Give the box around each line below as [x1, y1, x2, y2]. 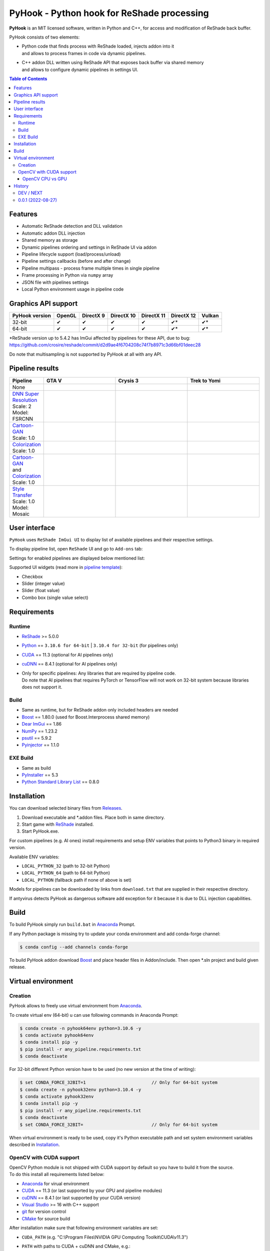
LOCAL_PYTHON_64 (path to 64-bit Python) [21, 870, 110, 876]
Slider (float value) [21, 587, 60, 593]
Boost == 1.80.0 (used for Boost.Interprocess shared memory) [21, 714, 150, 720]
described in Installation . [9, 1141, 60, 1147]
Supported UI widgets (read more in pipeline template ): [9, 564, 122, 570]
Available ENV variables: [9, 854, 59, 860]
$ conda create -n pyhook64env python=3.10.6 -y [19, 1025, 141, 1031]
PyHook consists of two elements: [9, 34, 80, 40]
